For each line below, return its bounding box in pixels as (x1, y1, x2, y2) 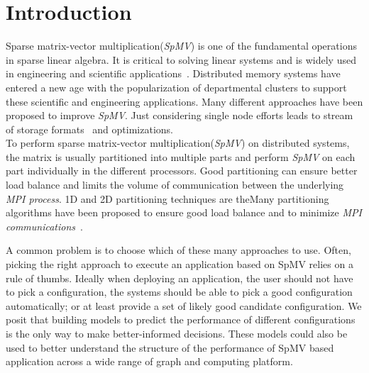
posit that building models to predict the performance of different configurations (6, 312, 356, 327)
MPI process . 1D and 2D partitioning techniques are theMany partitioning (6, 191, 329, 206)
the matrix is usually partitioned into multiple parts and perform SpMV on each (6, 149, 356, 164)
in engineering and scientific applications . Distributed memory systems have (6, 66, 341, 81)
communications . (6, 218, 83, 233)
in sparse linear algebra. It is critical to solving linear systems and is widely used (6, 52, 356, 67)
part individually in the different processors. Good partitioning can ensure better (6, 163, 358, 178)
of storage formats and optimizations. (6, 121, 173, 136)
